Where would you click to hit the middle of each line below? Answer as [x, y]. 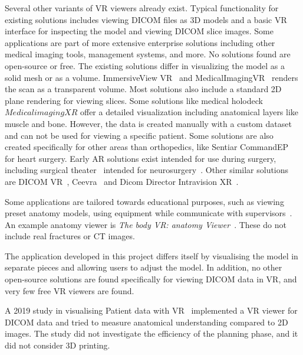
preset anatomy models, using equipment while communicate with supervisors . [149, 213]
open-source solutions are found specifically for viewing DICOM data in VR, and [151, 279]
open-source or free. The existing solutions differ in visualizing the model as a [145, 65]
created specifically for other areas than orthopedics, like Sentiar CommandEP [147, 147]
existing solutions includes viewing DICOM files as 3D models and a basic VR [146, 19]
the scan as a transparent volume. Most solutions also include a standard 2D [143, 89]
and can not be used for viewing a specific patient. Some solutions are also [139, 135]
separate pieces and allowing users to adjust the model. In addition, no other [144, 267]
